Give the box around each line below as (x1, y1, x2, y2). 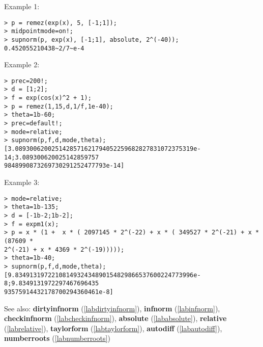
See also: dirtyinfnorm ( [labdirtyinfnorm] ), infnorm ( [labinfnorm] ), (4, 303, 220, 313)
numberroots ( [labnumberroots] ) (4, 333, 110, 343)
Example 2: (4, 59, 40, 70)
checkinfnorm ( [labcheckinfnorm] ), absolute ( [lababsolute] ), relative (4, 313, 227, 324)
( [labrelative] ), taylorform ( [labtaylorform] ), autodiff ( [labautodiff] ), (4, 323, 222, 333)
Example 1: (4, 1, 40, 11)
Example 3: (4, 177, 40, 188)
